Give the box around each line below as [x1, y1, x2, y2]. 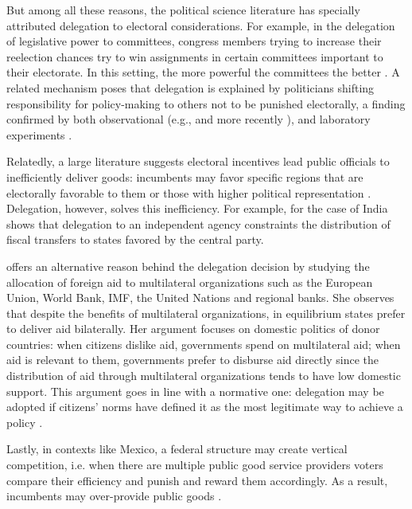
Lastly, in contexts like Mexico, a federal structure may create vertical [6, 440, 348, 457]
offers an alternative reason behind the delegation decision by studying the [6, 257, 370, 274]
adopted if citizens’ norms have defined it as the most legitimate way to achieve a [6, 398, 403, 415]
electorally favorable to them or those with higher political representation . [6, 184, 371, 201]
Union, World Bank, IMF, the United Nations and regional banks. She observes [6, 289, 395, 306]
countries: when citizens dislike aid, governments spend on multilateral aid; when [6, 335, 401, 352]
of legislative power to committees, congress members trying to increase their [6, 33, 382, 49]
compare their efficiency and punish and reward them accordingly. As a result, [6, 472, 388, 488]
